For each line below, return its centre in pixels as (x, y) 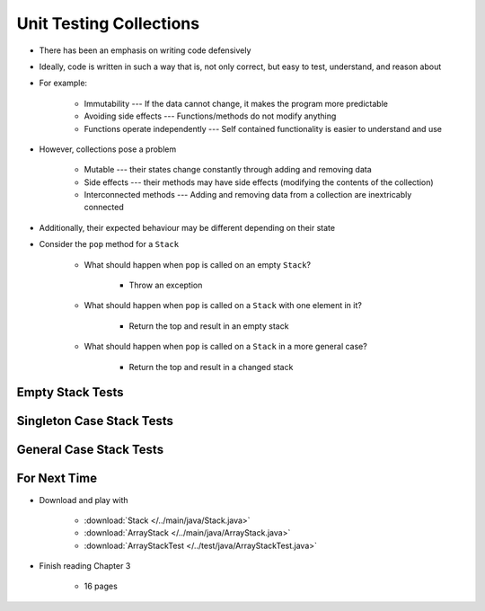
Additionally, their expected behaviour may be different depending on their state (187, 227)
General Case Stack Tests (90, 450)
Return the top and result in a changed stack (211, 367)
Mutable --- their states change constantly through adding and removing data (228, 170)
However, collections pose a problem (108, 149)
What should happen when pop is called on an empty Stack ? (198, 264)
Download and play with (84, 500)
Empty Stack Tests (71, 392)
